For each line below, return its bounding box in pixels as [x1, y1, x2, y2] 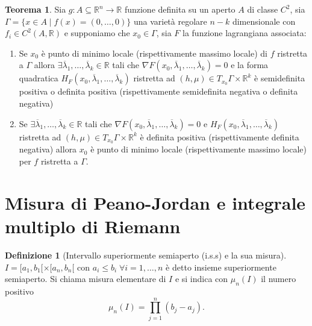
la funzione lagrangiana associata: [183, 27, 307, 39]
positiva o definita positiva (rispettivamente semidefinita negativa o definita [19, 85, 298, 98]
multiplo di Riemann [5, 213, 181, 238]
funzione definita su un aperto [124, 3, 236, 15]
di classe [247, 3, 278, 15]
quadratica [19, 72, 58, 84]
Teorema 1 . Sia [5, 3, 66, 15]
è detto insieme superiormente [166, 260, 276, 273]
